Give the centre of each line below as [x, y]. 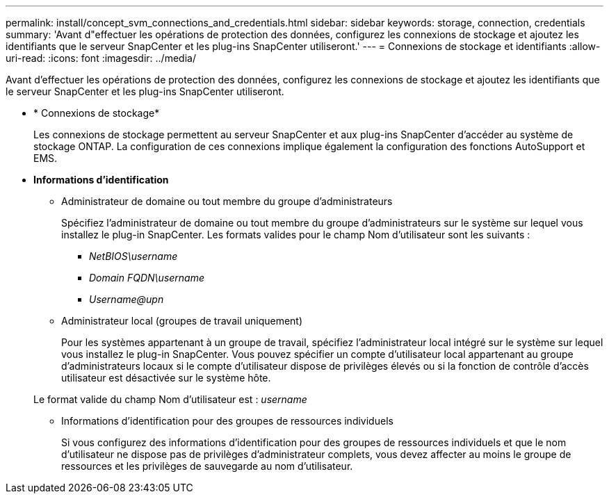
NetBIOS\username [133, 256]
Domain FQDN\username [147, 278]
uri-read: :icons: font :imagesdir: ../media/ [101, 58]
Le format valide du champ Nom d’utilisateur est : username [170, 399]
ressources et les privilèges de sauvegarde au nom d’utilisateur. [207, 466]
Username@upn [127, 299]
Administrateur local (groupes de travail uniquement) [182, 321]
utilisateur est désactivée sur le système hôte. [166, 378]
